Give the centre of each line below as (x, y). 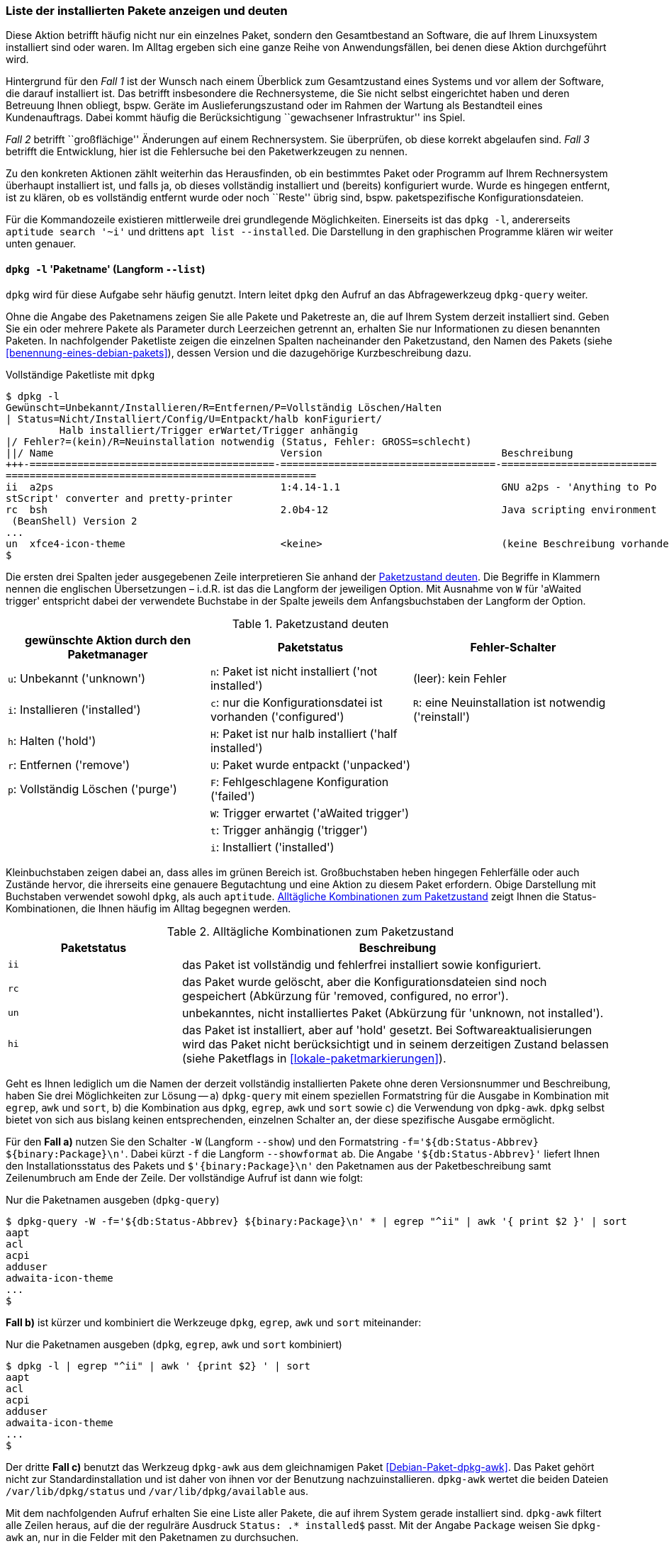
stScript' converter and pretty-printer (119, 498)
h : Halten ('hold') (52, 740)
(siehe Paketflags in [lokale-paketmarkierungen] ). (314, 1058)
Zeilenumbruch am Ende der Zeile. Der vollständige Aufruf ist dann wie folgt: (185, 1177)
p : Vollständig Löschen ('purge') (92, 789)
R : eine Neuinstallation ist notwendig (509, 702)
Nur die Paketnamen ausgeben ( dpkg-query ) (113, 1199)
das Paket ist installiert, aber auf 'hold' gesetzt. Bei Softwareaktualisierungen (387, 1030)
